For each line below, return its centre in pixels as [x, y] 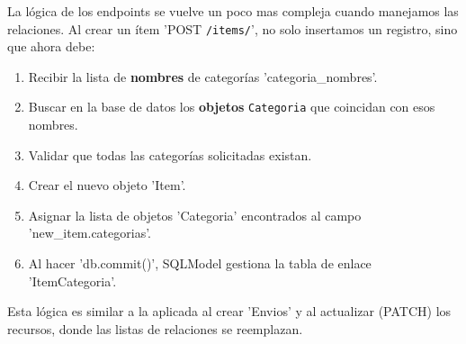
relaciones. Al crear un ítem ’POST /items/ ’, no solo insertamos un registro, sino [233, 28]
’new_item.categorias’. [90, 233]
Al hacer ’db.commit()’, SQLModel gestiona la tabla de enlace [200, 263]
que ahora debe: [51, 46]
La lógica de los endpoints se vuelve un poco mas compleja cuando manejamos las [233, 11]
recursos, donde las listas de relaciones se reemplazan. [155, 328]
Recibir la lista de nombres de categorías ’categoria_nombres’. [203, 76]
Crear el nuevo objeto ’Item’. [107, 185]
